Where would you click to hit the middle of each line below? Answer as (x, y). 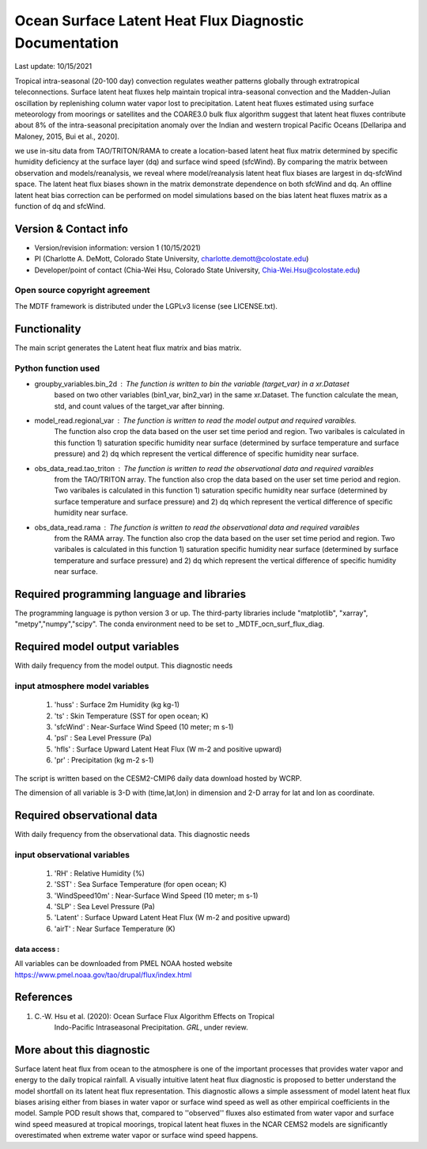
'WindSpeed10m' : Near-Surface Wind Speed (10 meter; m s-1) (156, 896)
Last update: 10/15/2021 (53, 67)
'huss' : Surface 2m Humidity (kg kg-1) (117, 705)
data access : (37, 949)
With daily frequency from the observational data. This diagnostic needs (132, 834)
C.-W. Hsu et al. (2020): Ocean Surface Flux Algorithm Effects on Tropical (154, 1016)
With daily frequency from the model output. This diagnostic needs (124, 666)
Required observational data (86, 815)
